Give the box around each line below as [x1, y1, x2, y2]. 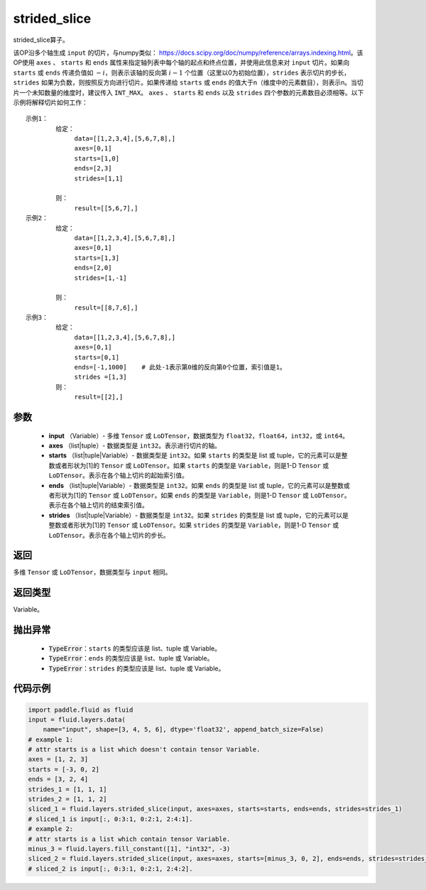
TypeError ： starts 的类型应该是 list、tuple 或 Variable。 [48, 644, 222, 653]
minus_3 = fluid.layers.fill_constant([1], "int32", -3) [28, 845, 231, 852]
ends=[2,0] [74, 264, 112, 272]
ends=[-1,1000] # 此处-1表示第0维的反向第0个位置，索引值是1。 [74, 363, 287, 371]
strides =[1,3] [74, 373, 127, 381]
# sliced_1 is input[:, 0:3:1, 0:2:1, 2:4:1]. [28, 815, 193, 823]
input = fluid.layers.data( [28, 715, 126, 724]
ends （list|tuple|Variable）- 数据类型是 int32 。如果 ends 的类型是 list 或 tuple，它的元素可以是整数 [48, 481, 344, 489]
